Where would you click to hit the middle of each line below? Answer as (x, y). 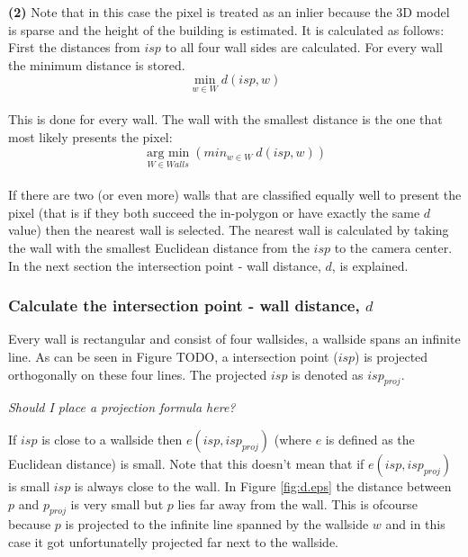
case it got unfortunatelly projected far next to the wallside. (174, 541)
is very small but (117, 503)
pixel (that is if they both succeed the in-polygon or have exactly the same (214, 212)
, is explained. (370, 265)
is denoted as (328, 374)
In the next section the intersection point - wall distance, (165, 265)
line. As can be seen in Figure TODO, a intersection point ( (173, 356)
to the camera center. (393, 247)
